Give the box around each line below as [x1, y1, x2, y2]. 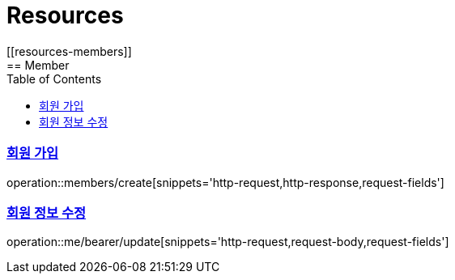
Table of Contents [6, 71, 102, 86]
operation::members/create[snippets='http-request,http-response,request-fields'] [6, 175, 444, 189]
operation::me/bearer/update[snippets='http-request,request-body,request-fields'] [6, 235, 449, 249]
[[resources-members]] [6, 44, 132, 58]
